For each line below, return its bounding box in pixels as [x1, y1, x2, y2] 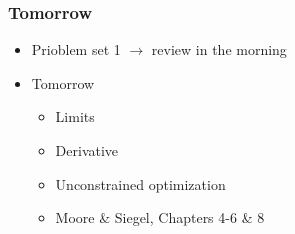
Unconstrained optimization [55, 173, 226, 194]
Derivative [55, 140, 119, 160]
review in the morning [151, 39, 287, 60]
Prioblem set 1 [31, 39, 121, 60]
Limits [55, 106, 95, 127]
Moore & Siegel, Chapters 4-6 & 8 [55, 207, 265, 228]
